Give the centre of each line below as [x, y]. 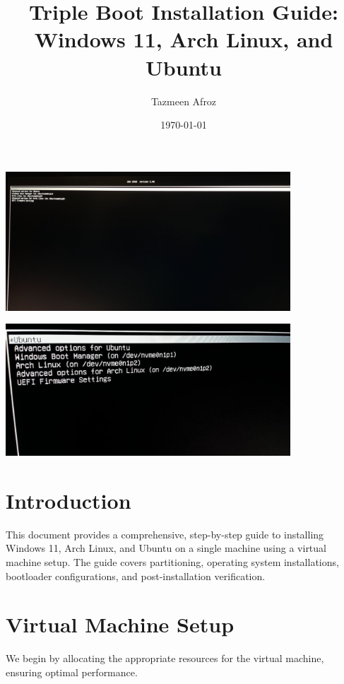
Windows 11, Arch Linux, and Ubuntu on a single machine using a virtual [166, 548]
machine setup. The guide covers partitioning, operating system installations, [172, 562]
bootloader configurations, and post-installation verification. [136, 576]
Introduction [69, 500]
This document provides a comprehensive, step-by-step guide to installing [165, 534]
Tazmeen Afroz [184, 101]
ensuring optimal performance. [72, 672]
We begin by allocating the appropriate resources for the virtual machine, [165, 658]
